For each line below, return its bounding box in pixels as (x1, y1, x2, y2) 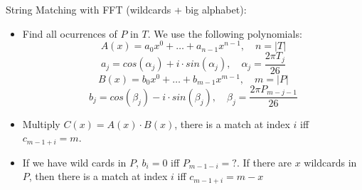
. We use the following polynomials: (147, 26, 302, 41)
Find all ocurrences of (22, 26, 117, 41)
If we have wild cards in (22, 154, 127, 169)
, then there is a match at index (28, 169, 168, 184)
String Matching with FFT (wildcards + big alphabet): (6, 2, 247, 16)
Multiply (22, 116, 60, 131)
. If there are (236, 154, 292, 169)
